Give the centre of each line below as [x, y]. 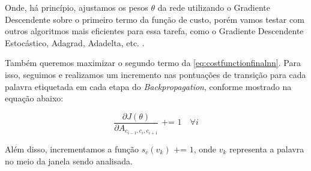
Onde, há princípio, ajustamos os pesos [77, 7]
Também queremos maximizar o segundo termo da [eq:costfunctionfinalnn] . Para [153, 63]
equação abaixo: [34, 98]
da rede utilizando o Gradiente [214, 7]
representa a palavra [267, 148]
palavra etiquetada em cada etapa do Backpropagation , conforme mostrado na [148, 86]
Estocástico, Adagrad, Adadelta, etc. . [75, 42]
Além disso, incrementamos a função [72, 148]
